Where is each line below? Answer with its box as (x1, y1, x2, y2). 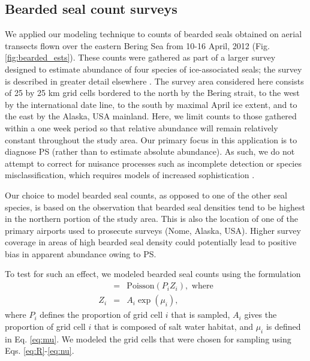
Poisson (127, 282, 155, 291)
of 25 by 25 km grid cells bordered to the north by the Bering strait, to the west (5, 86, 300, 99)
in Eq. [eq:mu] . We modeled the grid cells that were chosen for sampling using (5, 332, 291, 345)
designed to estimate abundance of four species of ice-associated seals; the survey (5, 62, 302, 75)
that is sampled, (171, 308, 230, 321)
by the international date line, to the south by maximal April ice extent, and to (5, 98, 297, 110)
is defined (266, 320, 301, 332)
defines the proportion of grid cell (40, 308, 163, 321)
